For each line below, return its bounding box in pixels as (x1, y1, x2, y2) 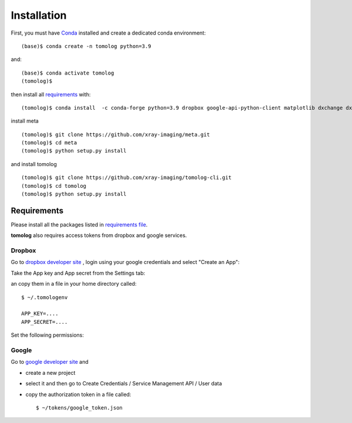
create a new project (25, 369, 76, 376)
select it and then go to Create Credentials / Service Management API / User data (25, 380, 222, 387)
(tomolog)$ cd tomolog (21, 182, 87, 189)
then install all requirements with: (11, 91, 91, 98)
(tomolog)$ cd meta (21, 140, 77, 146)
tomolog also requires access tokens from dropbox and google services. (11, 232, 187, 239)
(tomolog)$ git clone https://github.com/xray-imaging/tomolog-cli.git (21, 174, 232, 181)
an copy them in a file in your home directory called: (11, 280, 137, 287)
